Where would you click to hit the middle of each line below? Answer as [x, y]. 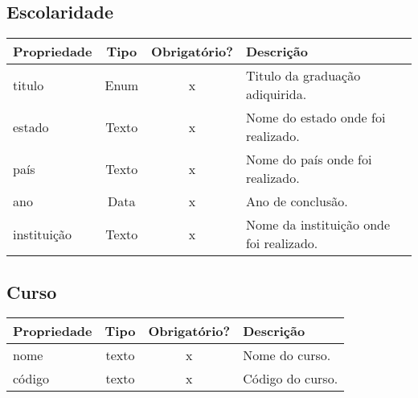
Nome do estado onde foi [316, 118]
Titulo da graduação [303, 76]
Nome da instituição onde [318, 225]
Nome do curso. [287, 355]
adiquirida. [276, 94]
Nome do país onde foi [309, 160]
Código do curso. [291, 379]
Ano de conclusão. [297, 201]
